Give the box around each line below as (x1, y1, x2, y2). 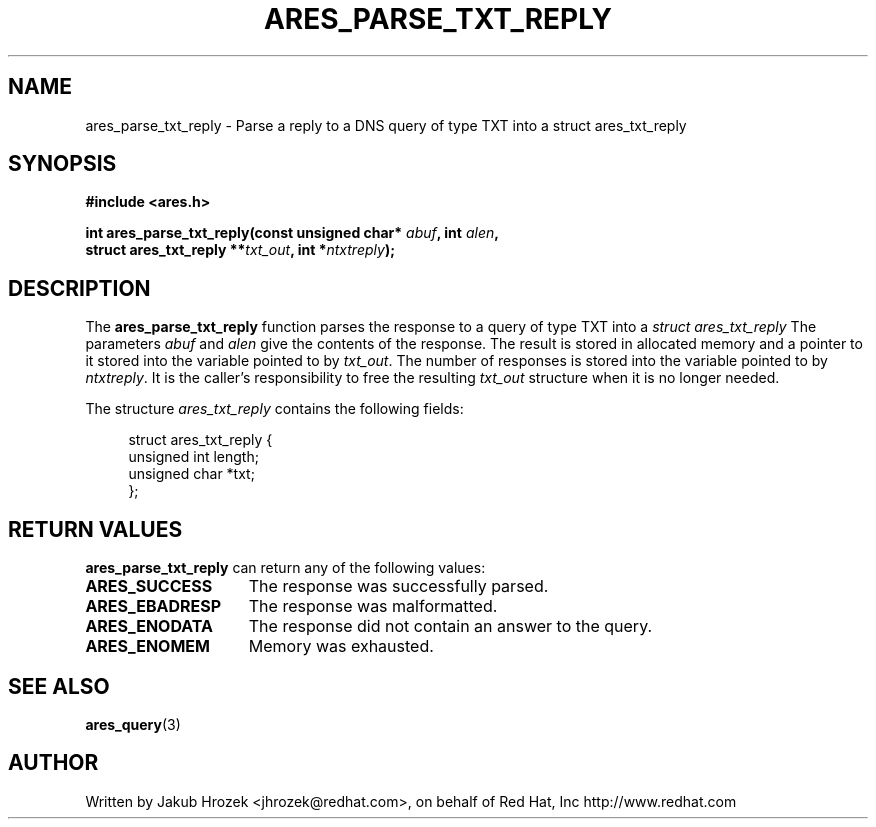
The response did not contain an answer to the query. (248, 616, 653, 637)
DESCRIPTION (8, 275, 151, 301)
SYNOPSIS (8, 151, 117, 177)
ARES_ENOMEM (85, 636, 210, 657)
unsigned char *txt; (128, 465, 255, 483)
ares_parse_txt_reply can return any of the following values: (85, 559, 486, 577)
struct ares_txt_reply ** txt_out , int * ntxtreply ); (85, 241, 395, 259)
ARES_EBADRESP (85, 596, 222, 617)
